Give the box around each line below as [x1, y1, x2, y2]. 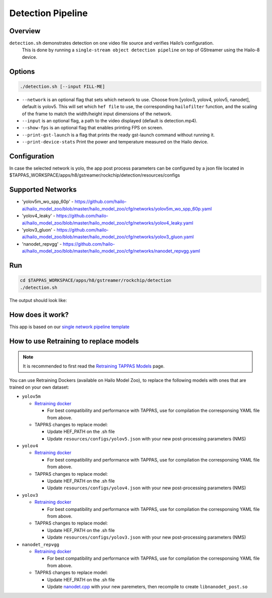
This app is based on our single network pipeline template [9, 324, 130, 330]
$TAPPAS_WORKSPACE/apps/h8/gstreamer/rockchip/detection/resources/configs [9, 172, 180, 178]
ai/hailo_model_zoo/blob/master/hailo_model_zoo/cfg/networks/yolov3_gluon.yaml [22, 234, 194, 240]
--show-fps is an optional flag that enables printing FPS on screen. [22, 125, 163, 131]
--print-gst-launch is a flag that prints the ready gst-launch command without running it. [22, 131, 215, 138]
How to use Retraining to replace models [9, 337, 139, 346]
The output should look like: [9, 297, 67, 304]
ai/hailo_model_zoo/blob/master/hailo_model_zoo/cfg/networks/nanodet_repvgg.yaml [22, 248, 200, 254]
